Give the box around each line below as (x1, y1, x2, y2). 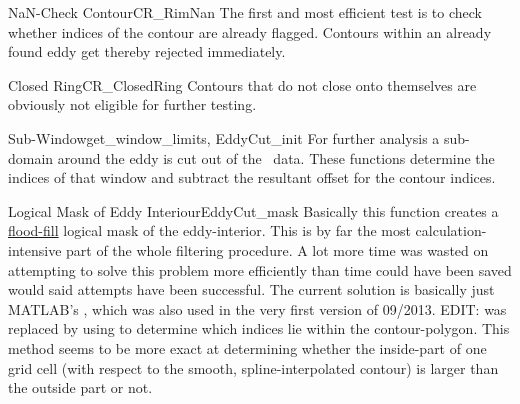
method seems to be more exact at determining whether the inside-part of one (8, 337, 487, 358)
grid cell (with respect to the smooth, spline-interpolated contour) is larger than (8, 357, 499, 378)
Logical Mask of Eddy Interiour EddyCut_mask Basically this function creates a (8, 200, 499, 221)
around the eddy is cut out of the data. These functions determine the (57, 147, 495, 168)
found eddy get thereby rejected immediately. (8, 41, 286, 62)
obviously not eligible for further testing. (8, 94, 257, 115)
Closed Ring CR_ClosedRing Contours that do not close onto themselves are (8, 74, 477, 95)
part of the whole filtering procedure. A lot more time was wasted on (66, 239, 489, 260)
